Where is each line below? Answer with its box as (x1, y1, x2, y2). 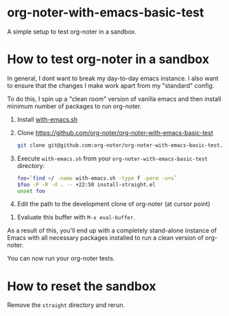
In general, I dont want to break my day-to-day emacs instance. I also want (7, 74, 219, 82)
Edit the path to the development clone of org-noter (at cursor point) (16, 200, 210, 208)
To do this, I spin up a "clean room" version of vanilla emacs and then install (7, 95, 221, 103)
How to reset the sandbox (7, 278, 156, 294)
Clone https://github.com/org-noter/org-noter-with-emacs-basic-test (16, 128, 214, 136)
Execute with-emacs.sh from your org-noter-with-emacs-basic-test (16, 154, 208, 162)
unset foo (16, 187, 46, 195)
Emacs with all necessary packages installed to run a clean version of (7, 234, 204, 242)
